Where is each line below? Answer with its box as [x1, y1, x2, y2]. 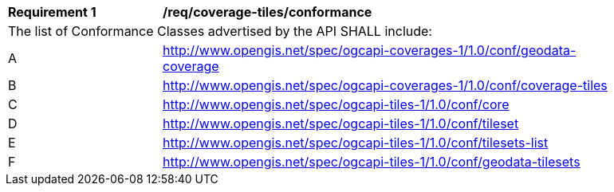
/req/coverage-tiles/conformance [163, 4, 372, 20]
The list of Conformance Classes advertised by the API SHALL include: [8, 23, 432, 39]
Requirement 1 [8, 4, 96, 20]
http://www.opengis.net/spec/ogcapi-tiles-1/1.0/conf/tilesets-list [163, 135, 549, 151]
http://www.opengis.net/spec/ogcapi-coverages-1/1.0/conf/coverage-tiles [163, 77, 608, 93]
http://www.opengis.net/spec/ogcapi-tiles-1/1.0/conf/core [163, 96, 510, 112]
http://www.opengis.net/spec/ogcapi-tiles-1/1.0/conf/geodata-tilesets [163, 154, 581, 170]
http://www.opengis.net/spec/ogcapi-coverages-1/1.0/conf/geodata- [163, 42, 577, 58]
